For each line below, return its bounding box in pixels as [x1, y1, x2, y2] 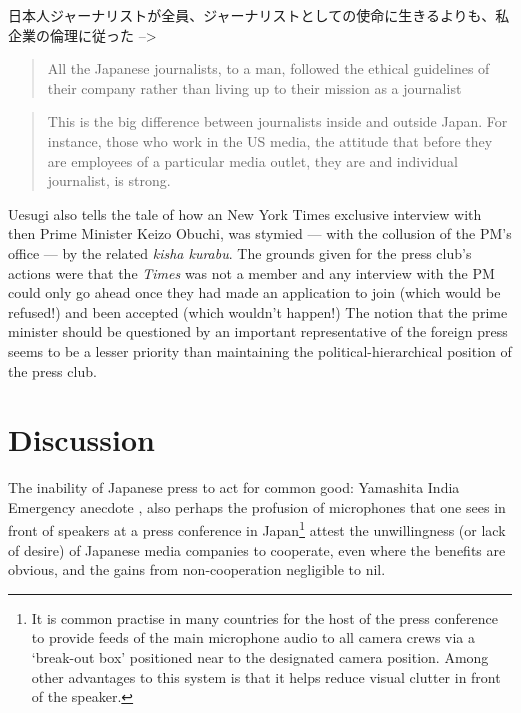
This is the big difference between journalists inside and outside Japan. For [47, 111, 508, 132]
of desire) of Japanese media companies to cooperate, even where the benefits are [8, 539, 506, 560]
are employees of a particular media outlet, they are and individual [47, 150, 458, 171]
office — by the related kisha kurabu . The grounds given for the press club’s [8, 242, 472, 263]
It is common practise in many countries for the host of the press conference [31, 607, 498, 628]
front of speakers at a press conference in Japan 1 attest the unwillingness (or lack [8, 517, 506, 541]
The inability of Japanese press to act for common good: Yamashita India [8, 477, 460, 498]
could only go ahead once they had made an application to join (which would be [8, 282, 501, 303]
